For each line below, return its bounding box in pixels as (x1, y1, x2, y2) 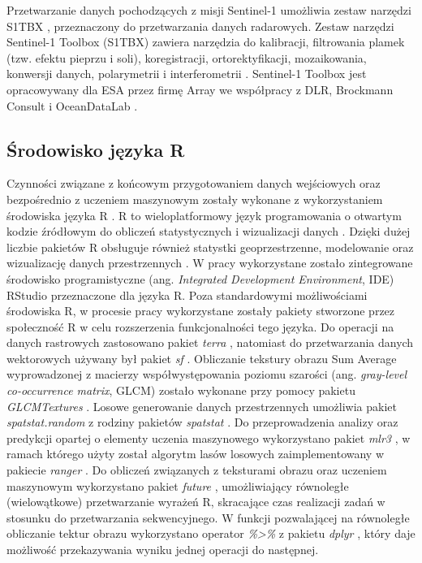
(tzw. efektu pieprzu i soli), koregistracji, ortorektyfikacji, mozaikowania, (6, 49, 367, 66)
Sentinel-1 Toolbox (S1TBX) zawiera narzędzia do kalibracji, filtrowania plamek (6, 33, 405, 50)
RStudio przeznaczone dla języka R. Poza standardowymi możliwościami (6, 286, 368, 303)
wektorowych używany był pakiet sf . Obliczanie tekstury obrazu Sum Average (6, 349, 397, 366)
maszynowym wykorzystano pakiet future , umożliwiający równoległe (6, 477, 349, 494)
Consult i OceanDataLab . (6, 97, 138, 114)
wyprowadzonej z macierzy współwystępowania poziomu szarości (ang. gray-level (6, 366, 407, 383)
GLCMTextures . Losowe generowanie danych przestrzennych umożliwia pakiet (6, 397, 397, 414)
